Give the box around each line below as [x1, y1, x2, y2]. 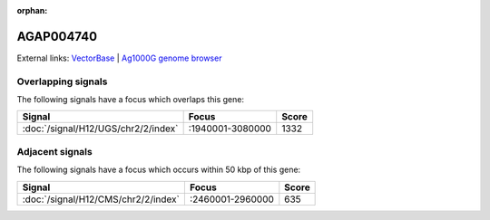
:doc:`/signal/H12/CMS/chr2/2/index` [22, 193, 181, 206]
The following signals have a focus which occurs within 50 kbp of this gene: [16, 164, 301, 176]
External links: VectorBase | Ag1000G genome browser [16, 53, 222, 63]
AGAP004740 [16, 28, 98, 44]
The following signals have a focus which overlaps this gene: [16, 94, 245, 105]
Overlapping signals [16, 75, 108, 88]
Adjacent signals [16, 145, 93, 158]
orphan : [16, 5, 48, 15]
